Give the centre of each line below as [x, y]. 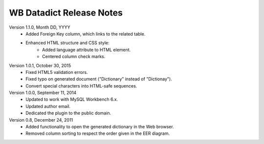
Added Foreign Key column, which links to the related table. [86, 34]
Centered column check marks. [74, 56]
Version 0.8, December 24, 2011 [41, 120]
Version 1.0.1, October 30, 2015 [40, 65]
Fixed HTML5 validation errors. [57, 72]
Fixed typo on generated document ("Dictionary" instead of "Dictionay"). [99, 79]
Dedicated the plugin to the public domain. [68, 113]
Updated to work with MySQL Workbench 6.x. [72, 99]
